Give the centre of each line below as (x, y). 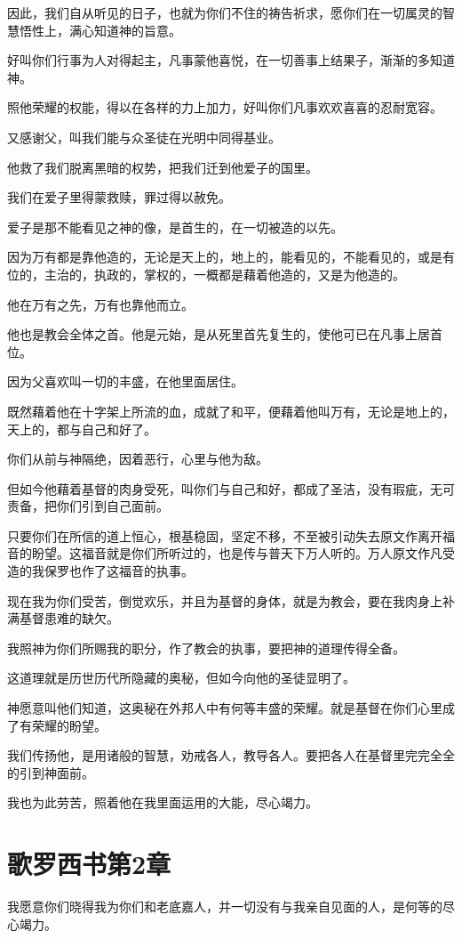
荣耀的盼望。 (69, 725)
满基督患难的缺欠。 (63, 618)
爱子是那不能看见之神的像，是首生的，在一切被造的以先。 (175, 227)
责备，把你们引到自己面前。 (88, 506)
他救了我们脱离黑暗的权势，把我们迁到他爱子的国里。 (163, 167)
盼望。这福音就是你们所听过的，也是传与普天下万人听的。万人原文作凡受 (243, 553)
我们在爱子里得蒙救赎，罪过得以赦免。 (119, 197)
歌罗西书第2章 (89, 864)
